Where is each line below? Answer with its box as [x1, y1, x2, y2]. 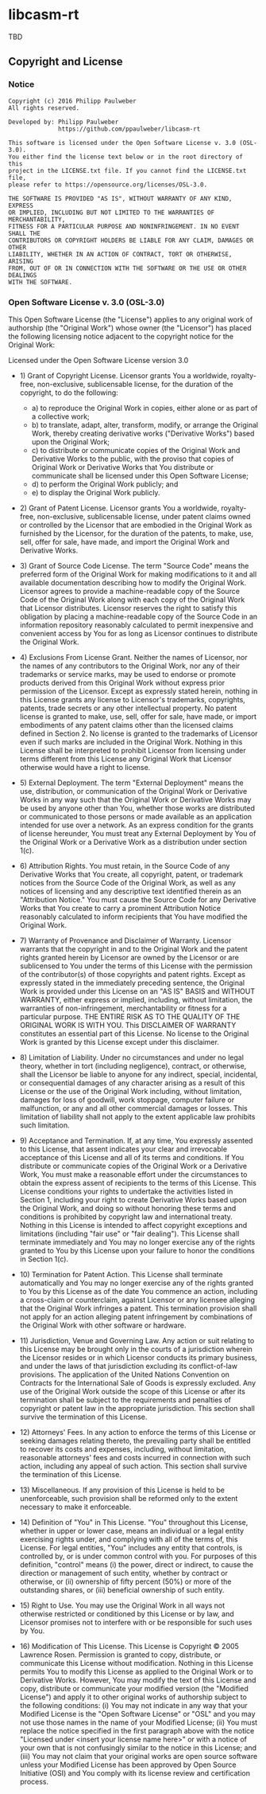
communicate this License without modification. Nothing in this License [19, 1658, 254, 1667]
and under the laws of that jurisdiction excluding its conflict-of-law [19, 1361, 238, 1370]
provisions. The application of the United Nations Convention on [19, 1370, 230, 1379]
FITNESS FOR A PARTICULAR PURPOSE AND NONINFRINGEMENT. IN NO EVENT [8, 222, 240, 230]
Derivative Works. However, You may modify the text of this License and [19, 1675, 256, 1685]
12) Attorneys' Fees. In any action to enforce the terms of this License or [19, 1427, 256, 1436]
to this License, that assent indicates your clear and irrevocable [19, 1144, 228, 1154]
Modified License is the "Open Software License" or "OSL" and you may [19, 1709, 256, 1718]
